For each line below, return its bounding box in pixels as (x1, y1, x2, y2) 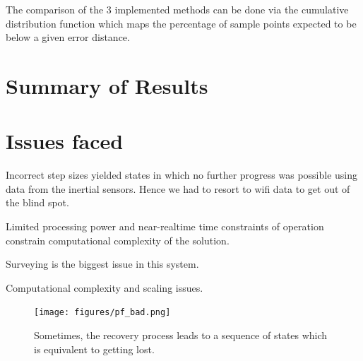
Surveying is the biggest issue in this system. (6, 256, 199, 271)
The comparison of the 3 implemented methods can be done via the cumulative (6, 2, 349, 16)
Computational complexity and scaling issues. (6, 280, 203, 295)
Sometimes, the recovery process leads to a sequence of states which (34, 328, 328, 343)
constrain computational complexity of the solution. (6, 232, 230, 247)
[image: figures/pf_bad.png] (34, 307, 171, 318)
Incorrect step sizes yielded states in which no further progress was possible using (6, 167, 358, 182)
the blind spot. (6, 195, 69, 210)
